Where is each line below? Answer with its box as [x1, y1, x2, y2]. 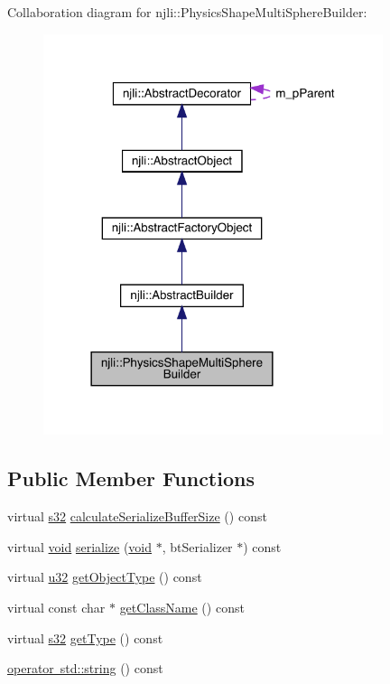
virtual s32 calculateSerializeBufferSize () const [7, 507, 267, 526]
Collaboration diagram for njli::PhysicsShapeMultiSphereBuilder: [7, 3, 367, 21]
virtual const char [7, 597, 106, 616]
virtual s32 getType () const [7, 628, 163, 647]
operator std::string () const [7, 659, 163, 678]
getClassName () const [119, 597, 245, 616]
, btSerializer [162, 537, 233, 556]
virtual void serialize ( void [7, 537, 153, 556]
